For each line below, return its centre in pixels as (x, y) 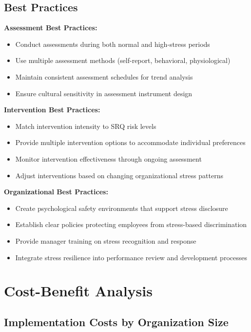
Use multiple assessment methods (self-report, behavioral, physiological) (123, 60)
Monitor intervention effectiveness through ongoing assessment (108, 158)
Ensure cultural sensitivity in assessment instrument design (104, 93)
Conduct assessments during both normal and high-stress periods (113, 44)
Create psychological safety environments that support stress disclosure (122, 208)
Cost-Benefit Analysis (78, 291)
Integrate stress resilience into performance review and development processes (131, 257)
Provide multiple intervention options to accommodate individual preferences (130, 142)
